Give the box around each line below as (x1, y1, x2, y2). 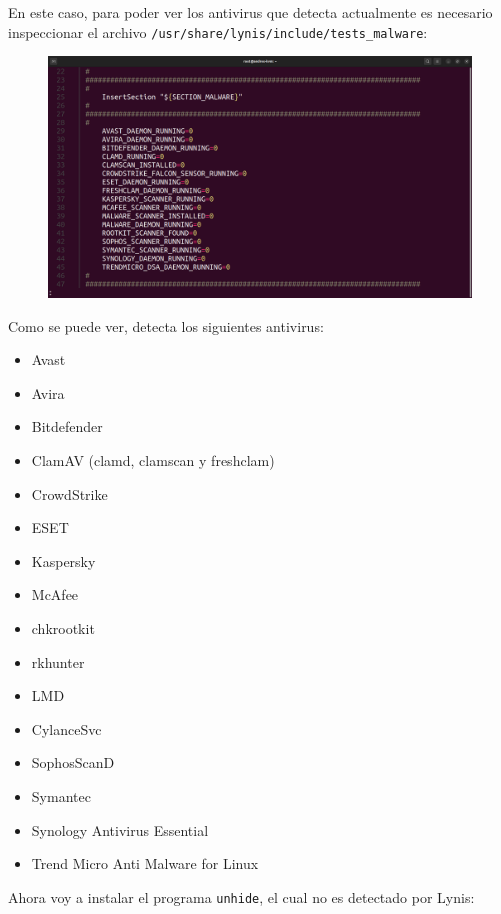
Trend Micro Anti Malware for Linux (31, 853, 259, 874)
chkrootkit (31, 618, 95, 638)
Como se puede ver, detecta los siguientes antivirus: (8, 315, 324, 336)
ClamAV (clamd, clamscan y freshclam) (31, 450, 275, 471)
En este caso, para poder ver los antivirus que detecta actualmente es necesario (8, 2, 493, 22)
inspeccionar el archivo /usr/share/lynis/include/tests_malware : (8, 21, 428, 42)
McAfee (31, 584, 79, 605)
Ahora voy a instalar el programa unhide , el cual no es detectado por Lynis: (8, 886, 475, 907)
